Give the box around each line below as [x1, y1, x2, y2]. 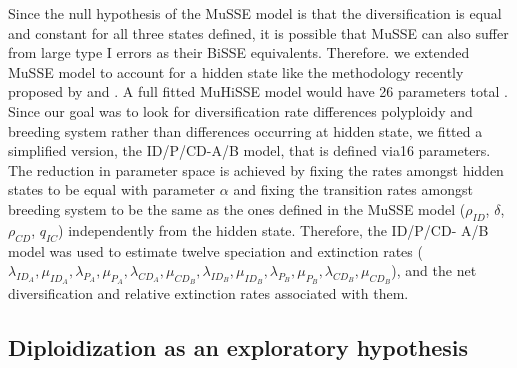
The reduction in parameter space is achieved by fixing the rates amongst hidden [8, 159, 504, 180]
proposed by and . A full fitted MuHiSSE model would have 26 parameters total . [8, 81, 508, 102]
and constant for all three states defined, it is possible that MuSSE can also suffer [8, 22, 509, 43]
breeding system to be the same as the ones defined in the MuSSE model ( [8, 198, 466, 219]
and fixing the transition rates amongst [233, 179, 473, 200]
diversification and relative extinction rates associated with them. [8, 283, 409, 304]
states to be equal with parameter [8, 179, 216, 200]
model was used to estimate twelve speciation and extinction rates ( [8, 240, 423, 261]
